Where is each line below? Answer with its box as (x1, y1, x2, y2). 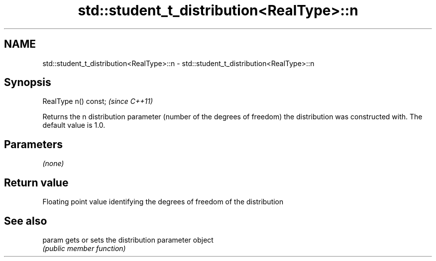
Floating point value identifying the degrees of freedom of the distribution (42, 197, 284, 206)
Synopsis (4, 76, 51, 89)
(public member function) (42, 244, 126, 253)
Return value (4, 176, 69, 189)
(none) (42, 159, 64, 168)
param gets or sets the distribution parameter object (42, 235, 214, 244)
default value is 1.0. (42, 121, 106, 130)
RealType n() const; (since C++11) (42, 97, 153, 106)
